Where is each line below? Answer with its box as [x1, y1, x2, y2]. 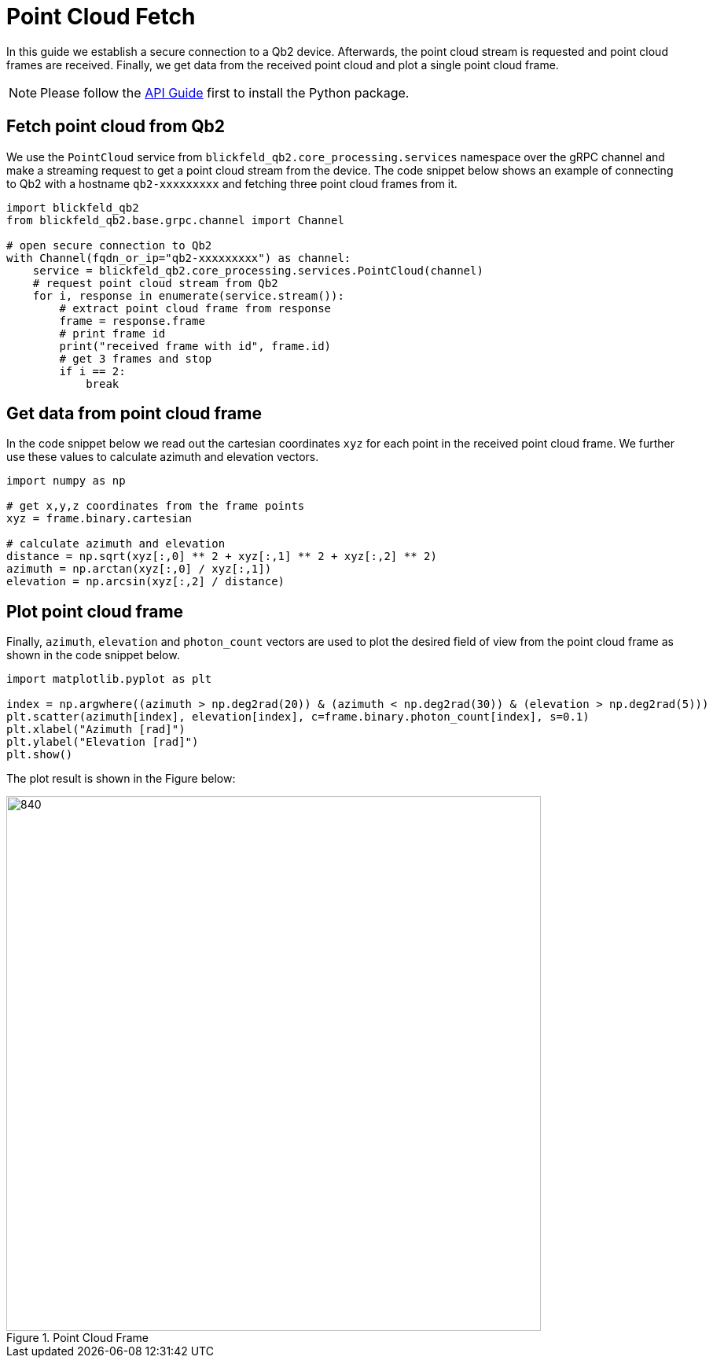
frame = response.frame [59, 314, 205, 327]
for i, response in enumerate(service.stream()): [32, 289, 344, 302]
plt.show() [6, 748, 73, 761]
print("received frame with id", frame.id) [59, 339, 332, 352]
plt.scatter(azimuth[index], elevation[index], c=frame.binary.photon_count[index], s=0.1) [6, 710, 590, 724]
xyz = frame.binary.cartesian [6, 512, 193, 525]
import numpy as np [6, 474, 126, 488]
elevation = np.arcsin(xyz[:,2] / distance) [6, 575, 285, 588]
